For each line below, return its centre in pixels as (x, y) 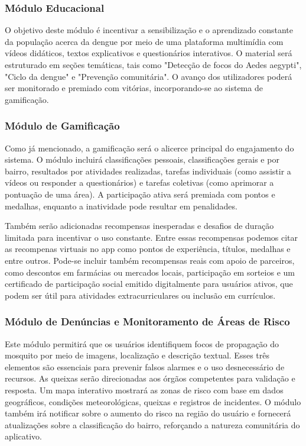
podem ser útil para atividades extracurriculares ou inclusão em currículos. (140, 295)
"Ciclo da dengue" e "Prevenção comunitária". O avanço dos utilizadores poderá (149, 76)
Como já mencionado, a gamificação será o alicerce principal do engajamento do (149, 148)
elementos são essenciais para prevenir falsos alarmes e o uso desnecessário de (145, 366)
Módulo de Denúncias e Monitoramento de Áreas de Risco (147, 321)
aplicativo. (24, 436)
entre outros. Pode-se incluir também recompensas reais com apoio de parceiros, (150, 260)
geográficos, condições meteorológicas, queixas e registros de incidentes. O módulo (153, 401)
